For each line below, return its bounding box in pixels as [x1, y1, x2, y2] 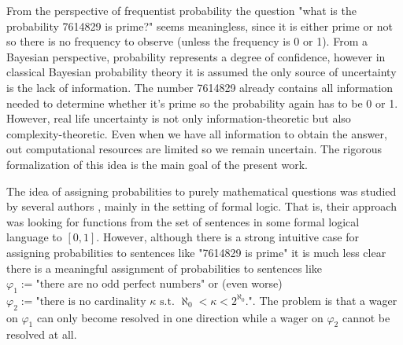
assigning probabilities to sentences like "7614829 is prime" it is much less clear [6, 244, 386, 260]
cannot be [342, 309, 390, 325]
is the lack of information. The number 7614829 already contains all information [6, 79, 394, 95]
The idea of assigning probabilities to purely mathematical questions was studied [6, 182, 397, 199]
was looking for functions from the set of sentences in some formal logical [6, 213, 360, 229]
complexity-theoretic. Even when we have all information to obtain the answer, [6, 125, 387, 141]
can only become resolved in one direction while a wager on [36, 309, 324, 325]
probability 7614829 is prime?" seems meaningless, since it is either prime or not [6, 17, 393, 34]
